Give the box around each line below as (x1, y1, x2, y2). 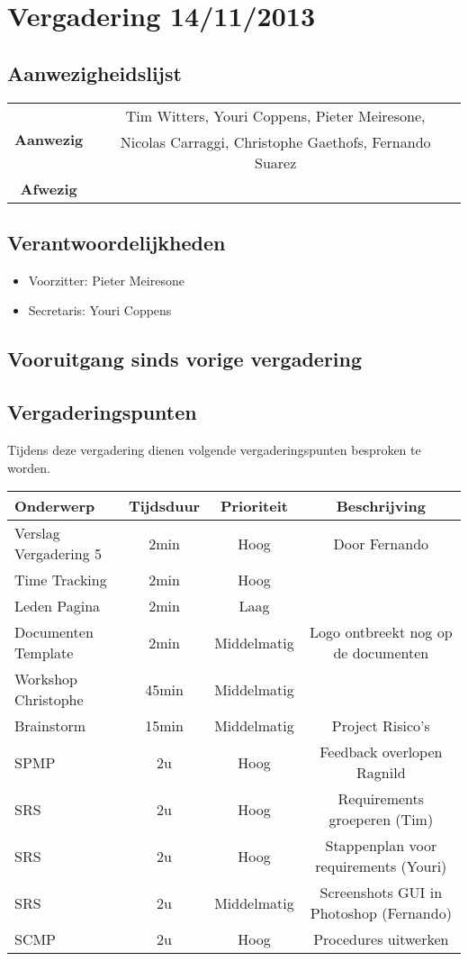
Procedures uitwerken (313, 929, 449, 950)
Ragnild (356, 762, 406, 784)
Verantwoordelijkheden (7, 228, 226, 256)
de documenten (333, 642, 429, 664)
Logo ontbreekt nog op (310, 621, 453, 643)
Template (14, 642, 74, 664)
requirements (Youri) (315, 856, 447, 877)
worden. (7, 458, 50, 476)
